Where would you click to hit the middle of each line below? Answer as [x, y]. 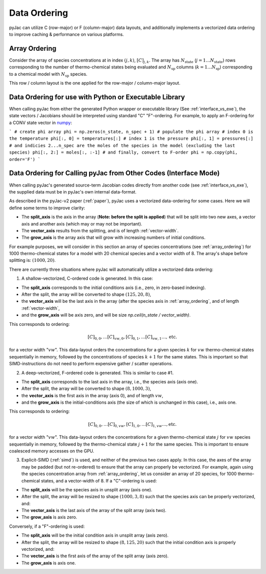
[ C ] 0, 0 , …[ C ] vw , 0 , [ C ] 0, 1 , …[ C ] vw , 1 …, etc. [133, 337]
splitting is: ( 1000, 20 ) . [33, 260]
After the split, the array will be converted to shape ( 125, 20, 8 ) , [86, 294]
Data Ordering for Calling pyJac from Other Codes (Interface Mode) [115, 173]
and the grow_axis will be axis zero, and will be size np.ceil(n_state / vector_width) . [106, 315]
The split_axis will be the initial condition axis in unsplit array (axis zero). [95, 535]
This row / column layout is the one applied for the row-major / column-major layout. [95, 83]
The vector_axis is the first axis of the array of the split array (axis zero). [95, 556]
